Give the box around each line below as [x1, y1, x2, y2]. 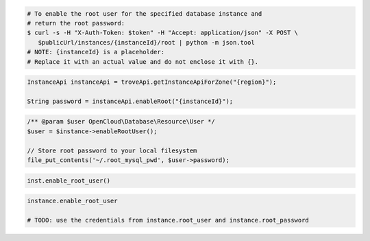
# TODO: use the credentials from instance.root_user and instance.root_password [27, 216, 310, 224]
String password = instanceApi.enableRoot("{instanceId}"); [27, 97, 234, 105]
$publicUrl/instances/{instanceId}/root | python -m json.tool [38, 38, 255, 46]
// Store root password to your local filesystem [27, 146, 197, 154]
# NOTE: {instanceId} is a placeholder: [27, 48, 164, 56]
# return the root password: [27, 19, 125, 27]
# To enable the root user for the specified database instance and [27, 10, 262, 17]
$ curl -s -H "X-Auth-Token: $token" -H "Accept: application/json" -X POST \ [27, 29, 298, 37]
